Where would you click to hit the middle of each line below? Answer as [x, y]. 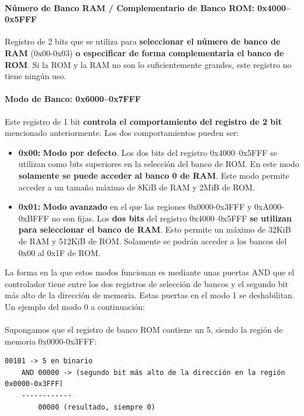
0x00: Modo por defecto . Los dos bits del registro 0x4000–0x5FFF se [148, 152]
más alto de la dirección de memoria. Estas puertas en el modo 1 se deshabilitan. [150, 295]
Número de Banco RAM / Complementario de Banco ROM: [129, 7]
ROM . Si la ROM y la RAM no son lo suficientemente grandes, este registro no [148, 64]
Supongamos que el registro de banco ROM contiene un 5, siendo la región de [144, 330]
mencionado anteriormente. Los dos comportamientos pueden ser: [122, 133]
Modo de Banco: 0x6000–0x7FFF [73, 99]
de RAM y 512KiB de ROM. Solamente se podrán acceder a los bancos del [153, 241]
